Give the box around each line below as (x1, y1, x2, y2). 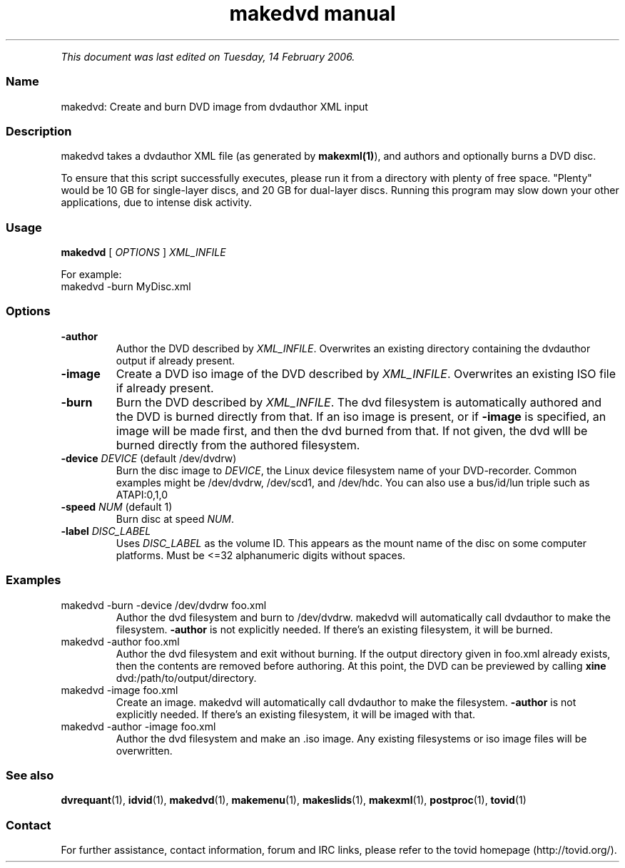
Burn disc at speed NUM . (116, 512, 235, 525)
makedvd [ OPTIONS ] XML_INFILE (61, 246, 226, 258)
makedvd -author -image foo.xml (61, 720, 216, 732)
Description (6, 123, 72, 138)
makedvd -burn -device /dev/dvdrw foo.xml (61, 598, 267, 611)
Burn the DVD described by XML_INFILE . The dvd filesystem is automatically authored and (116, 394, 602, 409)
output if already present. (116, 354, 235, 367)
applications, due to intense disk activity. (61, 196, 253, 209)
